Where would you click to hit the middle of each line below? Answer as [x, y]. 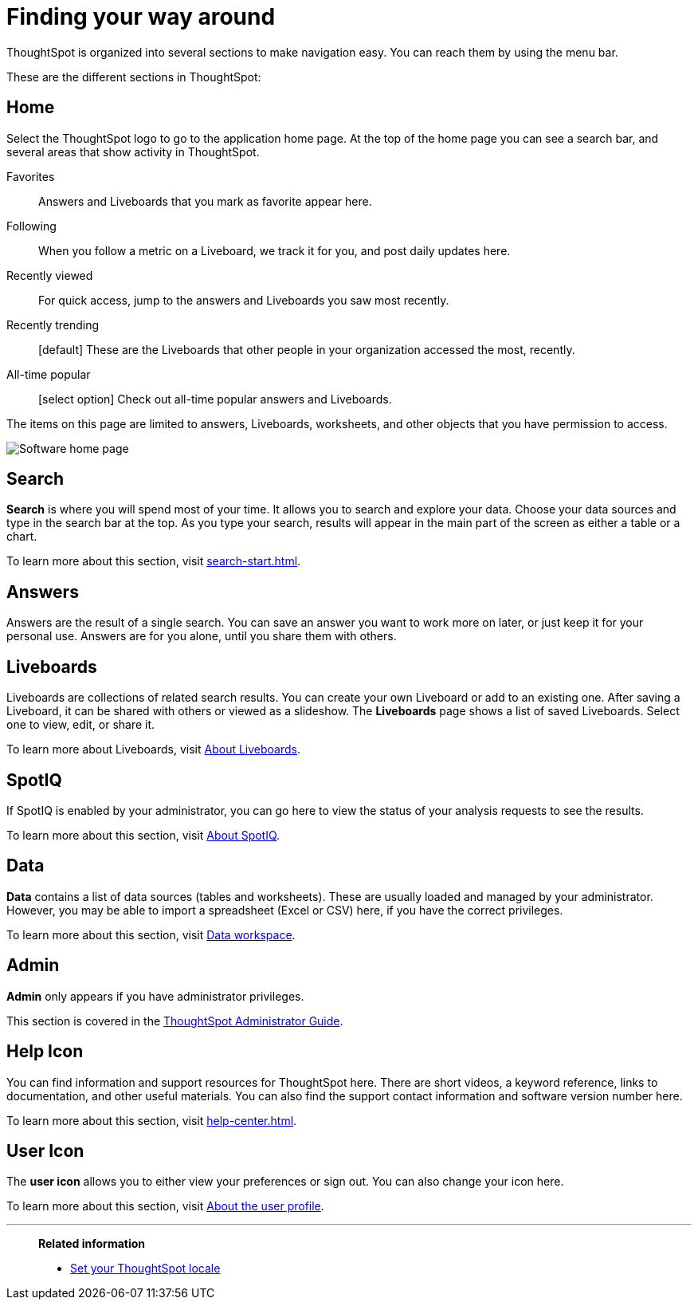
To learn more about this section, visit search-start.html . [154, 561]
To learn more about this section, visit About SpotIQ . [143, 835]
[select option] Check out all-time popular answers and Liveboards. [215, 399]
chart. [22, 537]
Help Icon [45, 1052]
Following [31, 226]
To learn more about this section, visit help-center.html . [152, 1120]
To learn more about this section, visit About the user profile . [165, 1206]
